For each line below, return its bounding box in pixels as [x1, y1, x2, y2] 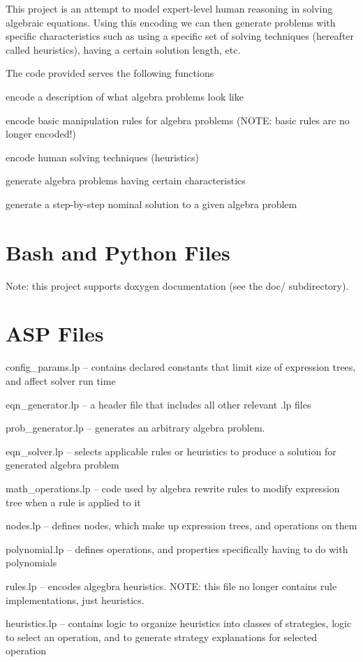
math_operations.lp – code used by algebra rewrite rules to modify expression [6, 480, 340, 495]
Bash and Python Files [6, 237, 230, 266]
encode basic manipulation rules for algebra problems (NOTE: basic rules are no [6, 112, 350, 127]
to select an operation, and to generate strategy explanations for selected [6, 629, 318, 644]
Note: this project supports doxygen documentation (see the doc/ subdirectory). [6, 278, 349, 293]
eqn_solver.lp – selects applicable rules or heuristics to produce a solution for [6, 443, 336, 458]
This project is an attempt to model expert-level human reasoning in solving [6, 1, 333, 15]
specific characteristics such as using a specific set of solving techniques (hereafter [6, 29, 355, 43]
